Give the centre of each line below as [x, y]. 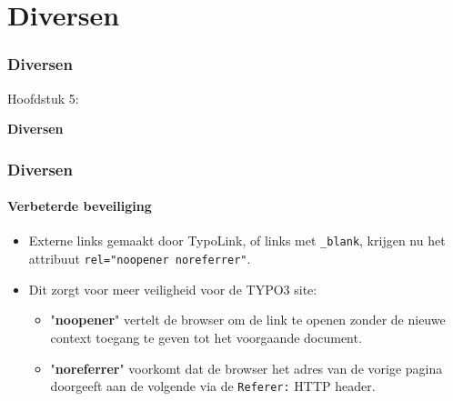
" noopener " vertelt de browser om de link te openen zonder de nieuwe [248, 320]
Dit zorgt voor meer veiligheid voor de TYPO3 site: [173, 289]
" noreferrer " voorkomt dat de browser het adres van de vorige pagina [247, 368]
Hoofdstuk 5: [43, 98]
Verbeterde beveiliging [80, 206]
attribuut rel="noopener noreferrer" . [140, 259]
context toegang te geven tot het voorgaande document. [206, 337]
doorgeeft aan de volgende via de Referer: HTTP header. [213, 386]
